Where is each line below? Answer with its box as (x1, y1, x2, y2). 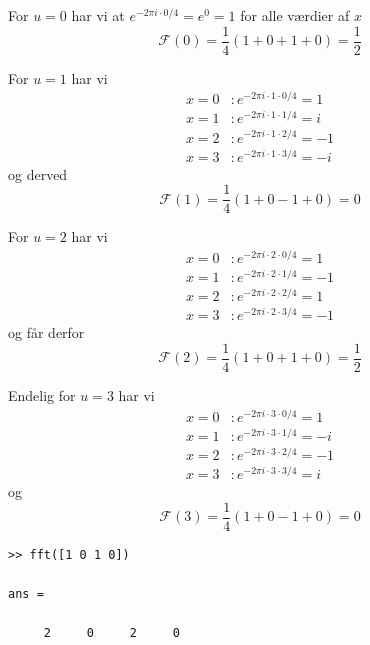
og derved (8, 163, 68, 184)
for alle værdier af (240, 5, 350, 25)
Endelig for (8, 385, 76, 406)
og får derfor (8, 322, 85, 343)
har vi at (71, 5, 125, 25)
